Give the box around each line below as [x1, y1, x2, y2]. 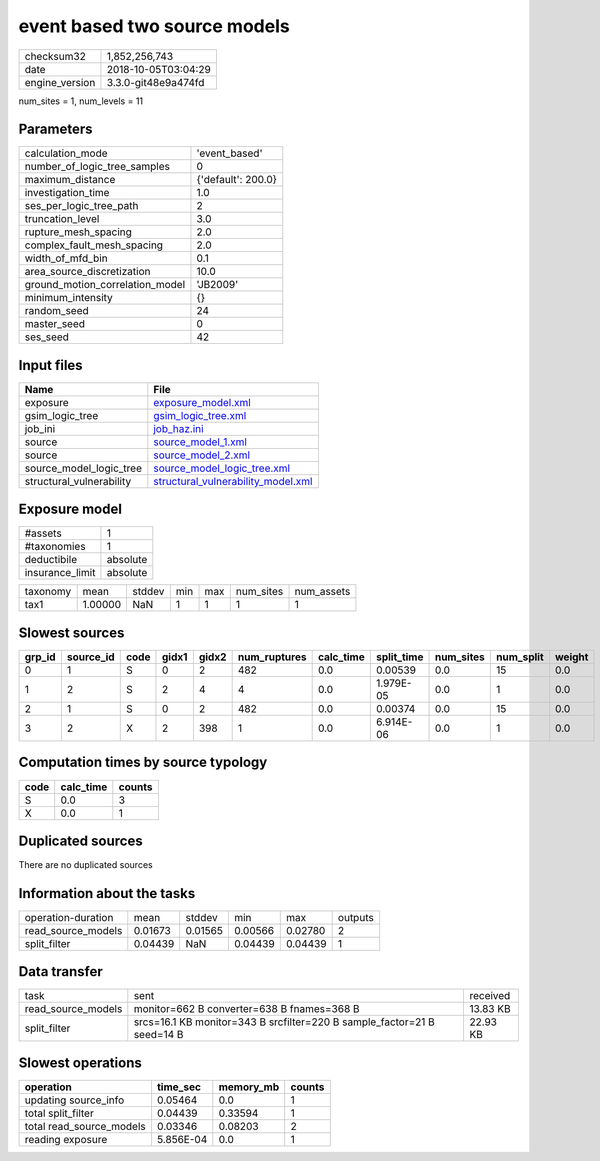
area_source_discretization [24, 265, 151, 279]
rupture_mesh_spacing [24, 225, 132, 239]
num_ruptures [237, 650, 307, 664]
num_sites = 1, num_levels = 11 [18, 95, 144, 107]
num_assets [294, 585, 351, 599]
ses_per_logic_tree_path [24, 199, 139, 213]
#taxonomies [24, 540, 86, 554]
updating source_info [24, 1093, 125, 1107]
